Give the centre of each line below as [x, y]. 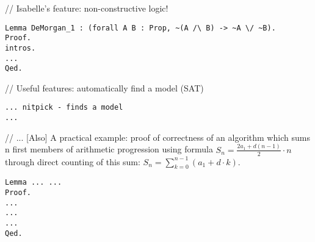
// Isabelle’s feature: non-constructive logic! [87, 8]
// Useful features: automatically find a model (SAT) [104, 87]
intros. [20, 48]
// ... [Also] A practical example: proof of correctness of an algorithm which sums [157, 137]
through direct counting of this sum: [73, 161]
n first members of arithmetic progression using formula [109, 149]
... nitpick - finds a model [64, 108]
